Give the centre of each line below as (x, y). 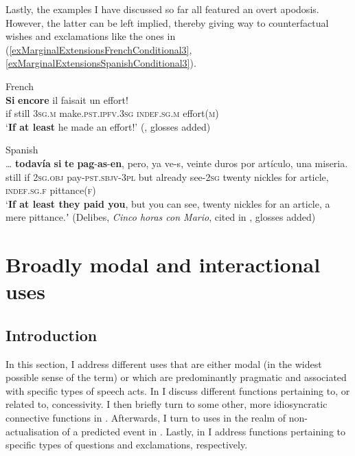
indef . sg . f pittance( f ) (51, 190)
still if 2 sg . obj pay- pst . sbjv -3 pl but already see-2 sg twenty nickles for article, (167, 176)
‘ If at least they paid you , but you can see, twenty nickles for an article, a (168, 203)
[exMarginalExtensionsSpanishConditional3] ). (101, 63)
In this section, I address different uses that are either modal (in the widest (164, 363)
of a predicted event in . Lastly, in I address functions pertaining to (204, 431)
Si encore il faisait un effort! (67, 99)
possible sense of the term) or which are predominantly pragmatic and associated (176, 377)
